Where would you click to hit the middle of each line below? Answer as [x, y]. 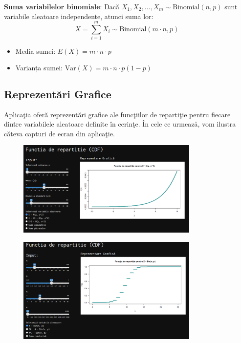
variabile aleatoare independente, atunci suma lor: [79, 16]
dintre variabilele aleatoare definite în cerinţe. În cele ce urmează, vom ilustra [120, 124]
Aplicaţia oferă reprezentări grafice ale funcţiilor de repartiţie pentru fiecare [117, 114]
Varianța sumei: [39, 67]
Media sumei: [35, 51]
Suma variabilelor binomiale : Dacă [62, 6]
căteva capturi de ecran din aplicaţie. [59, 133]
